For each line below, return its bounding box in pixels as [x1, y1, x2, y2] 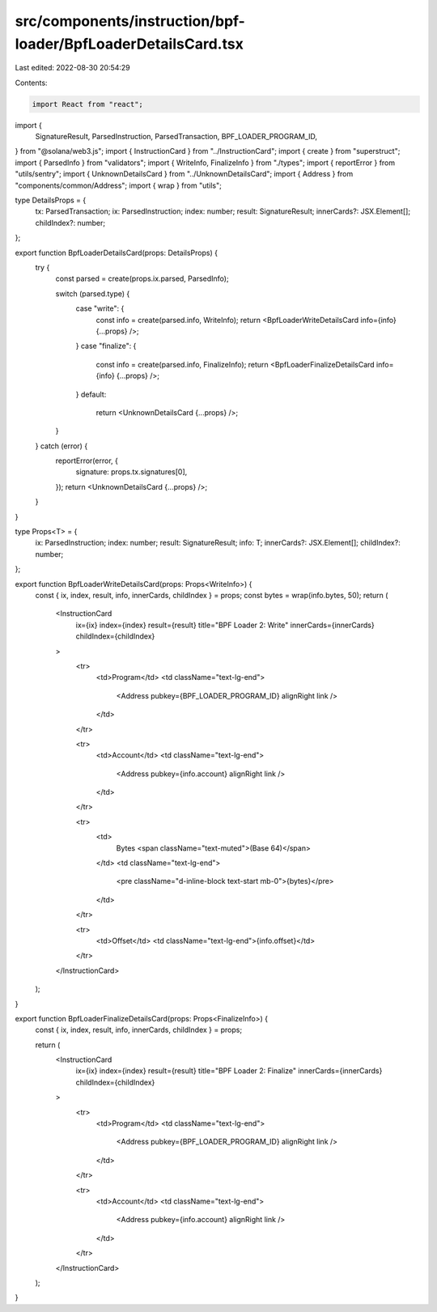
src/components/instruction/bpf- [15, 12, 246, 30]
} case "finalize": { [75, 341, 137, 351]
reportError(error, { [55, 456, 119, 465]
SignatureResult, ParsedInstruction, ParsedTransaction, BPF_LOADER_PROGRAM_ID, [35, 132, 318, 142]
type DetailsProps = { [15, 195, 87, 206]
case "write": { [75, 304, 125, 313]
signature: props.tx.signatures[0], [75, 467, 188, 477]
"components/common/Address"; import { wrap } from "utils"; [15, 180, 222, 190]
